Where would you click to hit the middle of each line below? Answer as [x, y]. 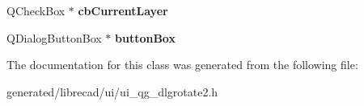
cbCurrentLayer [123, 10]
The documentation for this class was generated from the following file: [182, 65]
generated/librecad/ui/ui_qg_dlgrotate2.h [112, 91]
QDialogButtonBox [54, 37]
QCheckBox [36, 10]
